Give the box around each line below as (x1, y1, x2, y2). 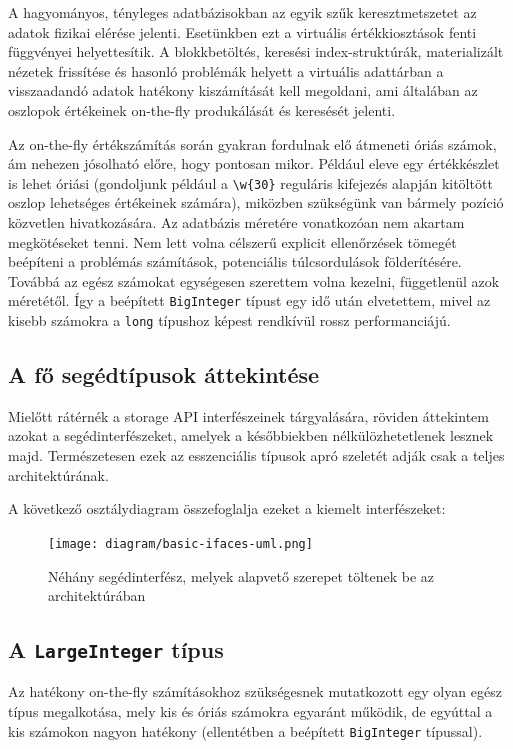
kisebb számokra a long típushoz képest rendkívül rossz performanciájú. (8, 310, 451, 331)
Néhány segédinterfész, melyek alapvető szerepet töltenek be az (48, 565, 435, 586)
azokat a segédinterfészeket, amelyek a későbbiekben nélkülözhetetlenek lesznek (8, 425, 494, 446)
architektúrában (48, 585, 146, 606)
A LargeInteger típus (8, 634, 224, 665)
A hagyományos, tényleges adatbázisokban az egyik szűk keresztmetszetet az (8, 2, 477, 22)
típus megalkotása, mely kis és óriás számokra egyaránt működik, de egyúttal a (8, 701, 493, 722)
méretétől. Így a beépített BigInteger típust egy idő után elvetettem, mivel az (8, 290, 491, 311)
